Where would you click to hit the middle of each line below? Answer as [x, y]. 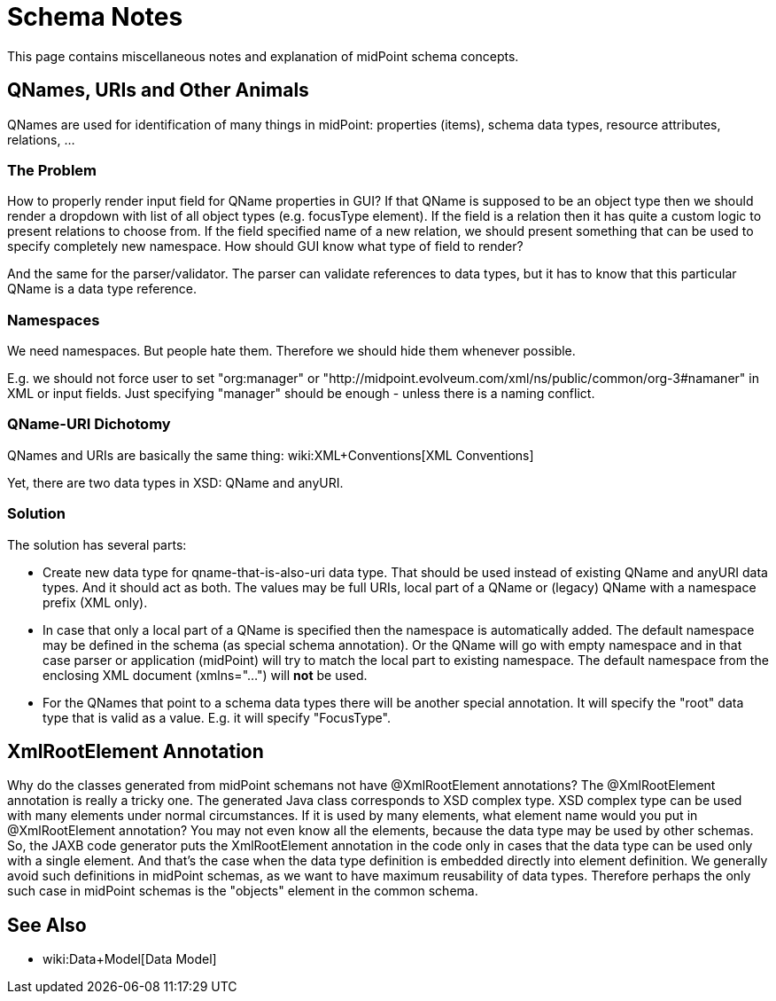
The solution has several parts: [97, 544]
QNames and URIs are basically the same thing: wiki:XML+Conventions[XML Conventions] [271, 455]
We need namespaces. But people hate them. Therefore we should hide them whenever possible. [291, 351]
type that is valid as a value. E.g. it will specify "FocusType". [217, 717]
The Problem [52, 170]
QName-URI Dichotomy [89, 424]
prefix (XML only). [95, 602]
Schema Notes [95, 17]
